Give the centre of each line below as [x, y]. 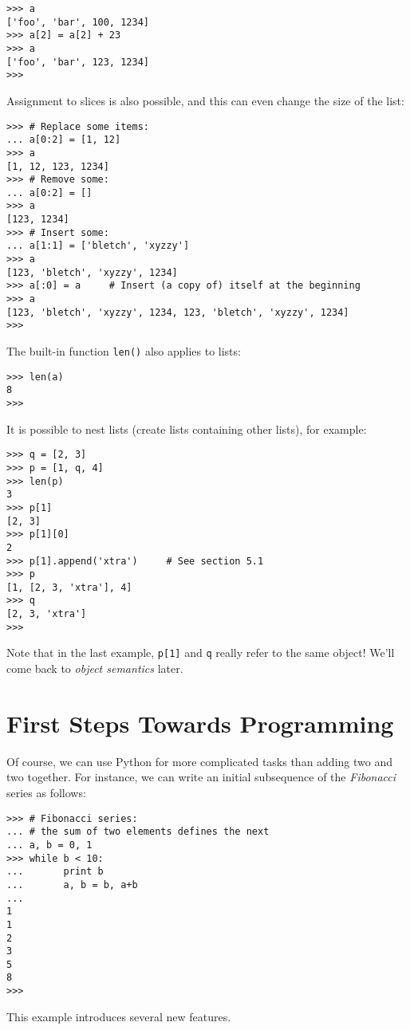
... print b [55, 872]
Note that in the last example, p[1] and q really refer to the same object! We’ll [201, 653]
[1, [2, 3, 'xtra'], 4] [69, 587]
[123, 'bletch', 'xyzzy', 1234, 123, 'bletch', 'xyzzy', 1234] [178, 312]
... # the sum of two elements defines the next [138, 832]
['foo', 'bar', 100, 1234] [78, 22]
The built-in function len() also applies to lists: [124, 351]
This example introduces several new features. [119, 1016]
